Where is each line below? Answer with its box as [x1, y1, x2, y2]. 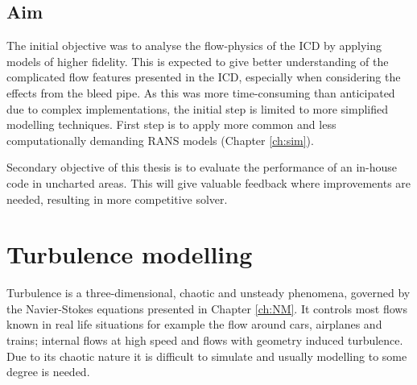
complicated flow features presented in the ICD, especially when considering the [6, 68, 401, 85]
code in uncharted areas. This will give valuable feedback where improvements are [6, 174, 411, 191]
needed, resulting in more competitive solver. [6, 190, 228, 207]
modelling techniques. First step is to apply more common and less [6, 116, 336, 133]
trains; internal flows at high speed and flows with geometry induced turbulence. [6, 332, 403, 349]
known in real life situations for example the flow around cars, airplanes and [6, 316, 382, 333]
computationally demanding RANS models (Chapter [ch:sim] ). [6, 131, 314, 148]
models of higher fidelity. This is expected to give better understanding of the [6, 52, 389, 69]
